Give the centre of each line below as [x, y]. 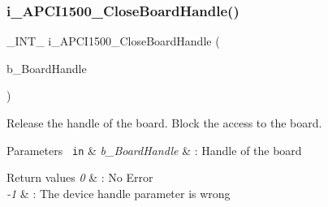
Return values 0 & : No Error [80, 177]
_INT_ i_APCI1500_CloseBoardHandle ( [113, 41]
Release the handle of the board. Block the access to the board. [164, 123]
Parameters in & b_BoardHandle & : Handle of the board [154, 150]
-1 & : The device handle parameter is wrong [119, 193]
